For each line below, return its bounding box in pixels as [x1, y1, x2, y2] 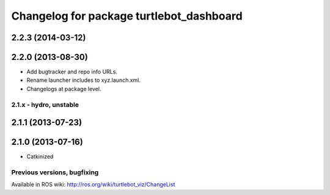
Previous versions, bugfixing [11, 168, 99, 177]
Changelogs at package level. [26, 85, 101, 92]
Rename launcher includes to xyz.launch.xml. [26, 76, 141, 84]
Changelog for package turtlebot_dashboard [11, 9, 243, 23]
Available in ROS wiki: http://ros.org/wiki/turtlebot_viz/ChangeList [11, 181, 175, 188]
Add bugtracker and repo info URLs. [26, 68, 117, 76]
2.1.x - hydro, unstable [11, 100, 79, 109]
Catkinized [26, 153, 54, 160]
